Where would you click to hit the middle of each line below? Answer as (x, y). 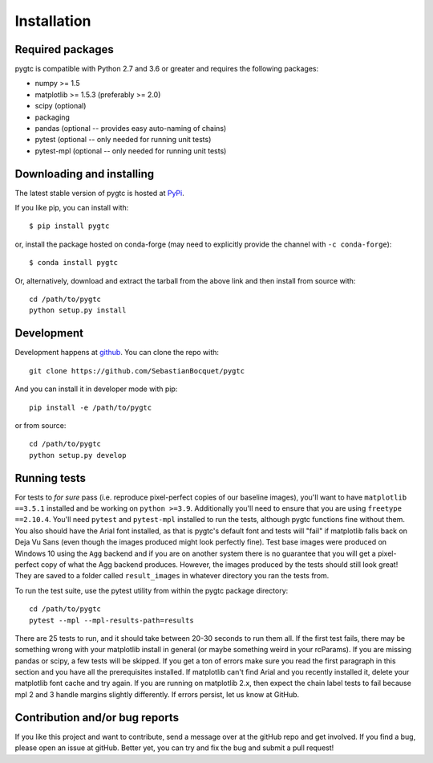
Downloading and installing (85, 174)
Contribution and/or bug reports (97, 718)
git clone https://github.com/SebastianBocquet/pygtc (137, 371)
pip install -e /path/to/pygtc (91, 407)
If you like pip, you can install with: (72, 208)
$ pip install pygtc (69, 226)
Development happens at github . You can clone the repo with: (117, 353)
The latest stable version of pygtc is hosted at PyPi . (99, 193)
